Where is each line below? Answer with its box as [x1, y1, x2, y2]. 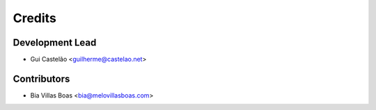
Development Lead [13, 37, 97, 48]
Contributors [13, 73, 70, 84]
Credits [13, 10, 57, 26]
